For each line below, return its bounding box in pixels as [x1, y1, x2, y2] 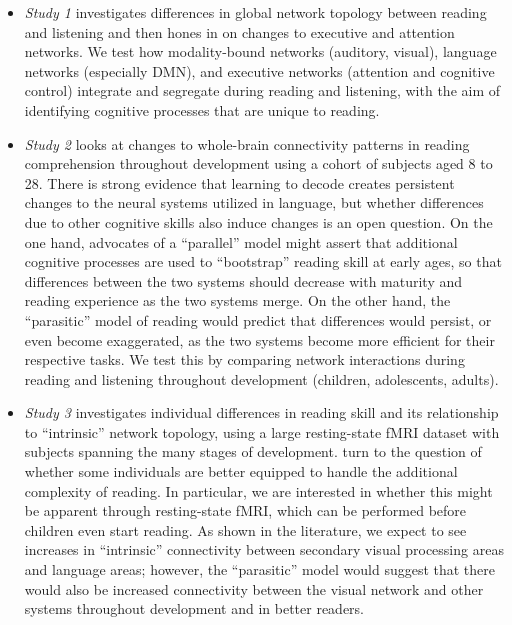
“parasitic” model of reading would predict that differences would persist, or [24, 309, 492, 330]
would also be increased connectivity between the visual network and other [24, 578, 484, 599]
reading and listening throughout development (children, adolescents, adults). [24, 368, 499, 389]
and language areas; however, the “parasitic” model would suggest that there [24, 559, 496, 580]
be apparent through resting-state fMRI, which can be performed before [24, 500, 467, 521]
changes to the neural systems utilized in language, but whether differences [24, 192, 484, 213]
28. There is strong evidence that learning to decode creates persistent [24, 172, 455, 193]
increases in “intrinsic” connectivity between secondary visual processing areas [24, 539, 504, 560]
